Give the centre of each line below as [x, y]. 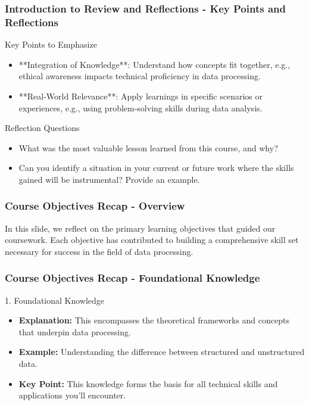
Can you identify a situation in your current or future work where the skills [156, 168]
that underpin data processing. [75, 331]
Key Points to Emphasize [51, 44]
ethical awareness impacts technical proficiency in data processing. [140, 76]
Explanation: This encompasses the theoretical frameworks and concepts [154, 320]
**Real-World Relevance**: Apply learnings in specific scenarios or [141, 96]
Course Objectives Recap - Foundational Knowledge [132, 278]
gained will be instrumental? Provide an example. [109, 179]
